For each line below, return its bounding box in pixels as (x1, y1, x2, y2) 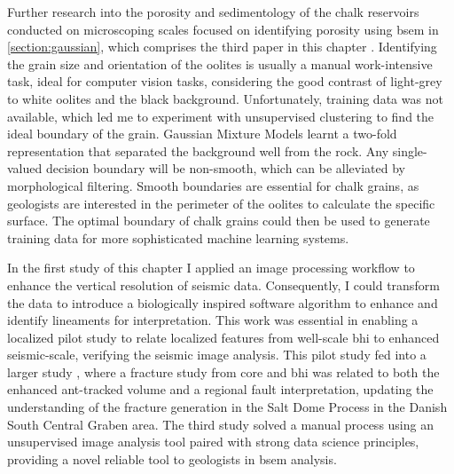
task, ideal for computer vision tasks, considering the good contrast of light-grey (7, 72, 442, 91)
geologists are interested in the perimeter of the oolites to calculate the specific (7, 194, 435, 212)
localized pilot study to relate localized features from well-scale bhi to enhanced (7, 328, 440, 346)
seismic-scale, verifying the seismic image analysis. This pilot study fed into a (7, 345, 427, 364)
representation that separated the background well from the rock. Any (7, 141, 389, 160)
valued (7, 159, 43, 178)
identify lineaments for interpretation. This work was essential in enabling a (7, 311, 419, 329)
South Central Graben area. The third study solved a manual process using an (7, 415, 434, 433)
